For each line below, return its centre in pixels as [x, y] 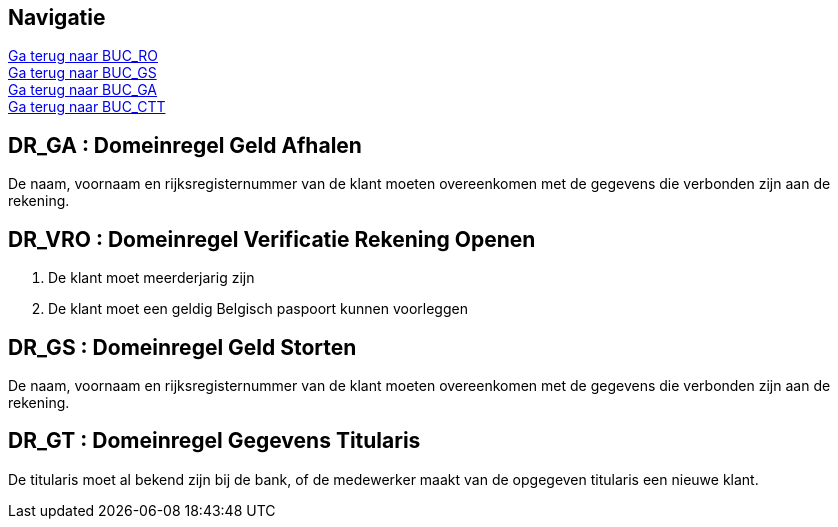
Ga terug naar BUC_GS [82, 73]
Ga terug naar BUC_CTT [87, 107]
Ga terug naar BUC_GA [82, 90]
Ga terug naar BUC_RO [83, 56]
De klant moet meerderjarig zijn [151, 278]
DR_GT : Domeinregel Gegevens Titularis [214, 441]
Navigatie [57, 17]
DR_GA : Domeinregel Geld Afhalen [185, 145]
